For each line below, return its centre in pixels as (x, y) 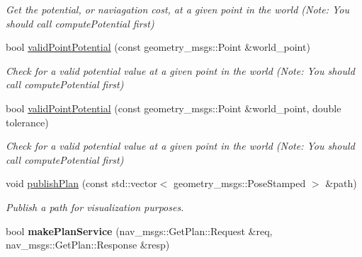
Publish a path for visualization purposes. (95, 207)
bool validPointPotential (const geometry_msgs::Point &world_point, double (174, 108)
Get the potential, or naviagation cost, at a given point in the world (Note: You (177, 9)
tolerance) (27, 122)
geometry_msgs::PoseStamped (239, 183)
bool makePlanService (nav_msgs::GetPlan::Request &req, (139, 231)
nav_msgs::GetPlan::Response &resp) (88, 245)
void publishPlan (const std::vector (81, 183)
